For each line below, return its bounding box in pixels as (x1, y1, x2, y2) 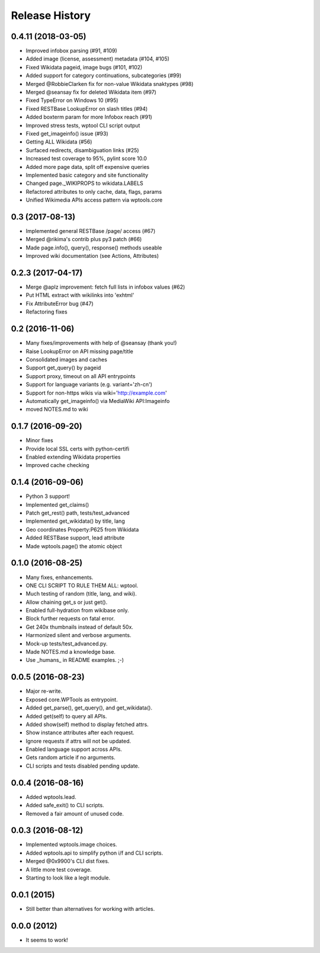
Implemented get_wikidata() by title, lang (25, 517, 125, 525)
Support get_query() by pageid (25, 364, 101, 372)
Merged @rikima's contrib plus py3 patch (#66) (25, 236, 142, 243)
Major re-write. (25, 687, 63, 695)
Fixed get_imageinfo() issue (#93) (25, 130, 109, 137)
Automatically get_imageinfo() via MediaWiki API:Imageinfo (25, 397, 170, 404)
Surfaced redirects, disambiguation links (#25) (25, 146, 139, 153)
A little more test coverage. (25, 866, 92, 873)
